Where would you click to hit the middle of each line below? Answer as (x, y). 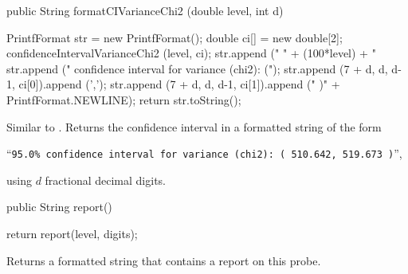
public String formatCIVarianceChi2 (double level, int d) (145, 10)
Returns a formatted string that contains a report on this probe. (164, 260)
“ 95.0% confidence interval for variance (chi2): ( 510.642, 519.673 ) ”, (204, 153)
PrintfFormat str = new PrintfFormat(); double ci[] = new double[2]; (175, 37)
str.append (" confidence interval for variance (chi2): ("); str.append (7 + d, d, (197, 68)
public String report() (59, 207)
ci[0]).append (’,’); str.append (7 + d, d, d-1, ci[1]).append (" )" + (179, 84)
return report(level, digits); (72, 233)
